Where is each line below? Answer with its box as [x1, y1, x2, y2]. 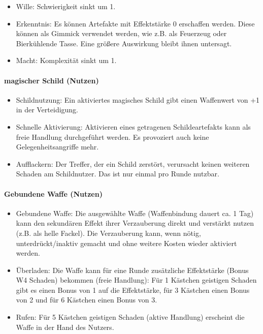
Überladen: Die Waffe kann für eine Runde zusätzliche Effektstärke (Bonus [16, 264, 249, 275]
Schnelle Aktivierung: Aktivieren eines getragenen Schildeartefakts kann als [16, 121, 251, 132]
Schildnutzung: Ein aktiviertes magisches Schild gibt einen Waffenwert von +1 [16, 94, 260, 105]
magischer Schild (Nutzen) [4, 75, 99, 85]
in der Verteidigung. [16, 104, 79, 115]
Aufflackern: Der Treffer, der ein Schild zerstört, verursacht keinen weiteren [16, 158, 250, 169]
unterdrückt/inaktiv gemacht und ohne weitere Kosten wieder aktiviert [16, 237, 237, 248]
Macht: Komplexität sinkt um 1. [16, 55, 117, 66]
